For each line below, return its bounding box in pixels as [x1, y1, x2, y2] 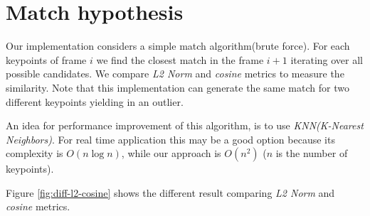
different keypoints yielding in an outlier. [6, 94, 184, 109]
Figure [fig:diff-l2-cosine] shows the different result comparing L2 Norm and [6, 185, 335, 200]
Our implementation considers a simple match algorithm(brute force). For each [6, 38, 350, 53]
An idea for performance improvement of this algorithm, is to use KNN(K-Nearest [6, 118, 364, 133]
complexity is [6, 146, 63, 161]
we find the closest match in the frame [96, 52, 264, 67]
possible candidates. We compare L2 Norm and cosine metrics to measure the [6, 66, 344, 81]
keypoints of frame [6, 52, 87, 67]
